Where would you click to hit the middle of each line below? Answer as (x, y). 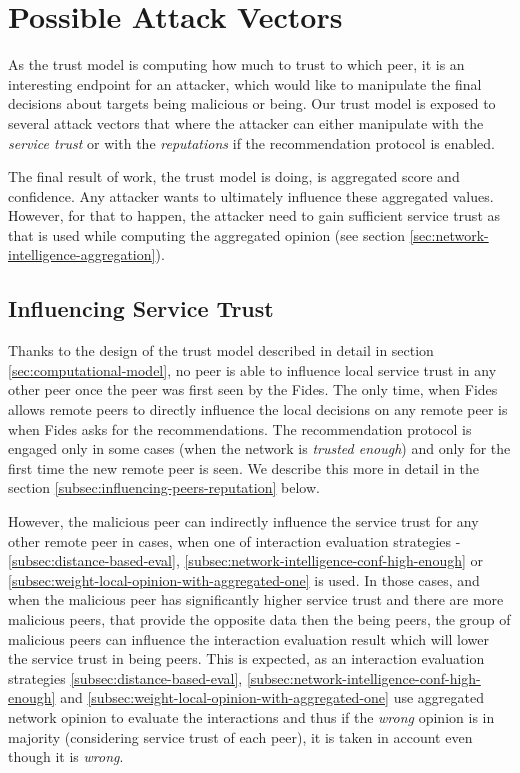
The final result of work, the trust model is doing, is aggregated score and (234, 176)
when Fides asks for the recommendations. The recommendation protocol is (240, 428)
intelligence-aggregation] (82, 254)
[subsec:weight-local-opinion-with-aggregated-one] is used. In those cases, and (244, 579)
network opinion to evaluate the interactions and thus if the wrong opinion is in (251, 716)
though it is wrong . (66, 756)
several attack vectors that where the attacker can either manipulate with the (246, 122)
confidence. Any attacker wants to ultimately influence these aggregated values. (251, 195)
